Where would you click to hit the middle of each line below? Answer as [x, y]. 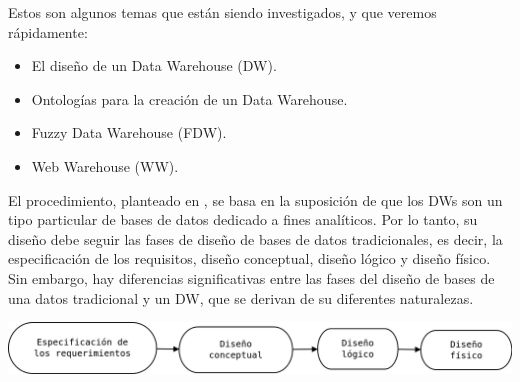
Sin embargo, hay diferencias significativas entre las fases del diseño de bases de [251, 277]
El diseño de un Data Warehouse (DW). [154, 65]
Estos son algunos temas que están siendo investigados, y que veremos [222, 12]
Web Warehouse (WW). [105, 165]
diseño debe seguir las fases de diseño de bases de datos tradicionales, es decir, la [255, 238]
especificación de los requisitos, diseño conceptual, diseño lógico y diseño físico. [249, 258]
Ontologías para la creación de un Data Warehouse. [189, 98]
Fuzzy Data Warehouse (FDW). [129, 132]
